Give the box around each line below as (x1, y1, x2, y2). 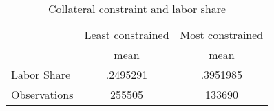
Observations (11, 86, 74, 102)
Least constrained (84, 27, 169, 42)
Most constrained (180, 27, 264, 42)
